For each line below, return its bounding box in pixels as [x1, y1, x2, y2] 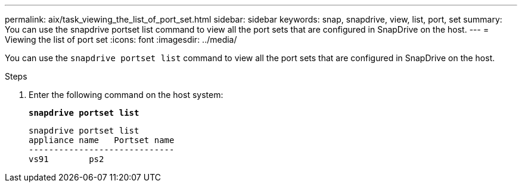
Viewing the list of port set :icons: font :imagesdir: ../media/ [5, 34, 237, 45]
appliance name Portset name [29, 135, 175, 145]
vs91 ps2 [29, 154, 104, 164]
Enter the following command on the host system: [29, 90, 223, 100]
